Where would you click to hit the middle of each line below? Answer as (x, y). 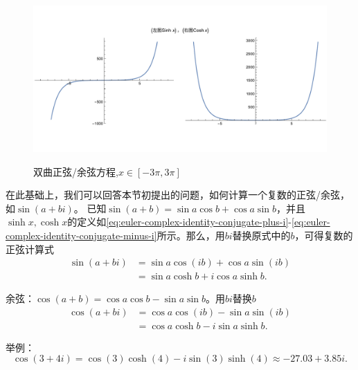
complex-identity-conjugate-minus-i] (81, 235)
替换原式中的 (261, 235)
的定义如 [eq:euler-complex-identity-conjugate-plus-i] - (179, 222)
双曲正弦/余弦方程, (76, 171)
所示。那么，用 (191, 235)
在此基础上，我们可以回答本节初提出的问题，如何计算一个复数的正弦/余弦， (178, 195)
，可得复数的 (324, 235)
